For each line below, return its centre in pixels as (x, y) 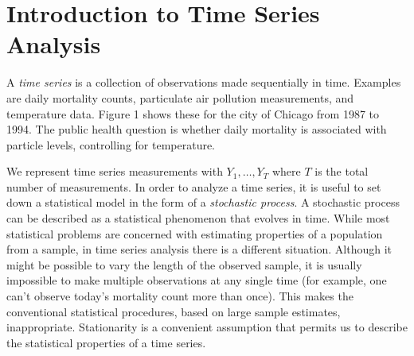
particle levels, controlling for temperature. (111, 144)
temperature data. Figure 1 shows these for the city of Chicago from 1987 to (193, 113)
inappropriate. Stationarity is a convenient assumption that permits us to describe (207, 327)
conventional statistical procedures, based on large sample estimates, (174, 311)
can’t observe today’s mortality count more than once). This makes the (180, 296)
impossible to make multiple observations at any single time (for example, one (197, 280)
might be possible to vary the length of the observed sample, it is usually (184, 264)
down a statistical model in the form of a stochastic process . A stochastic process (203, 202)
